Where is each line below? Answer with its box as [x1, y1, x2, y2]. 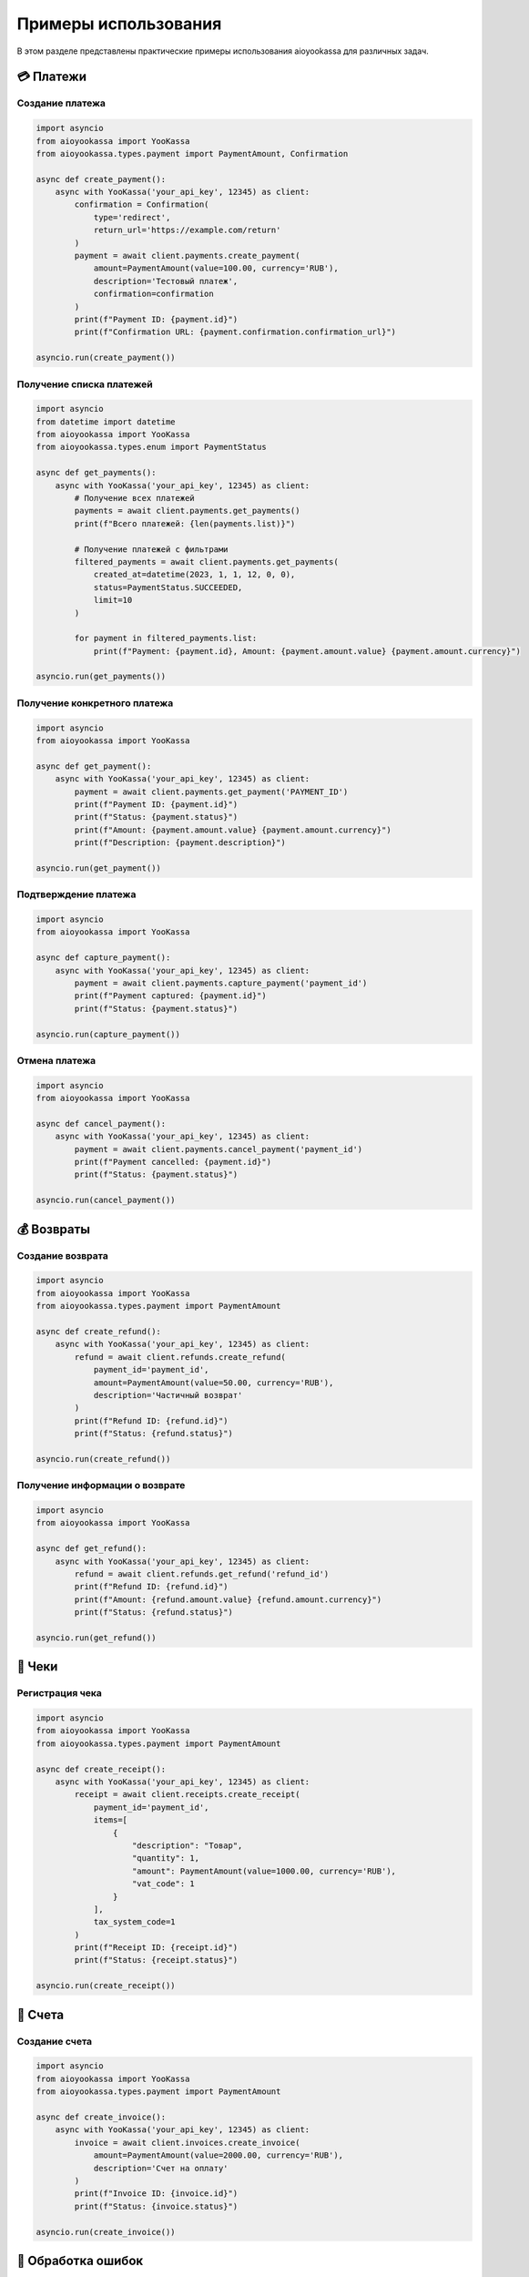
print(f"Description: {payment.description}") [74, 838, 286, 848]
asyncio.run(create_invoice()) [36, 2227, 177, 2237]
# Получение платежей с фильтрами [74, 544, 229, 555]
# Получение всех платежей [74, 493, 195, 504]
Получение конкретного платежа [16, 697, 174, 710]
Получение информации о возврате [16, 1479, 186, 1492]
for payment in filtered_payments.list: [74, 633, 258, 644]
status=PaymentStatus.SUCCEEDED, [93, 582, 243, 592]
